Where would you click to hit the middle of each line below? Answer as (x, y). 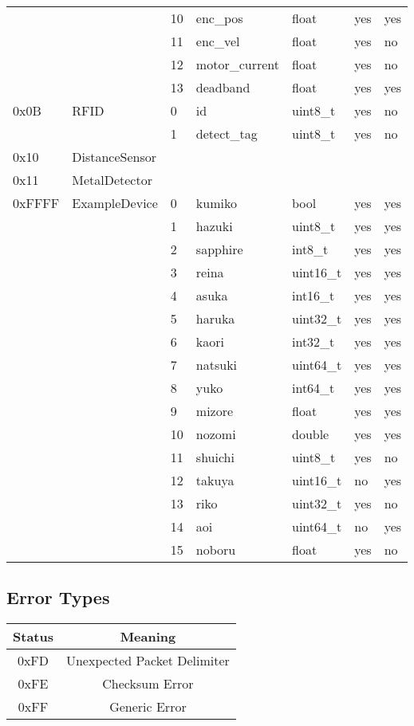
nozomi (216, 434)
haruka (215, 318)
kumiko (216, 203)
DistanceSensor (114, 157)
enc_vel (218, 41)
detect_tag (227, 133)
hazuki (214, 226)
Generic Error (148, 707)
